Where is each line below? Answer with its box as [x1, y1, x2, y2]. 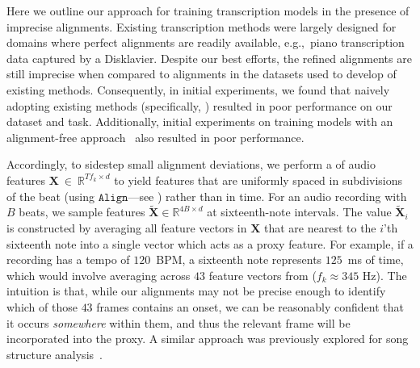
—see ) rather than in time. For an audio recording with [128, 187, 407, 204]
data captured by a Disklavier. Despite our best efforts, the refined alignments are [6, 49, 412, 66]
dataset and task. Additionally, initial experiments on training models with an [6, 113, 393, 130]
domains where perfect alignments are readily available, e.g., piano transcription [6, 34, 405, 51]
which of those [6, 298, 78, 315]
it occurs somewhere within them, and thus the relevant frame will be [6, 314, 351, 331]
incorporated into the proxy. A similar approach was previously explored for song [6, 330, 409, 347]
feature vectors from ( [208, 266, 317, 283]
